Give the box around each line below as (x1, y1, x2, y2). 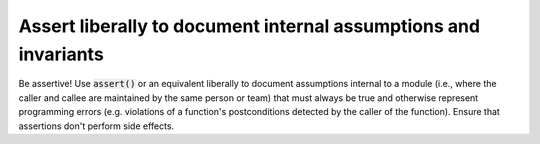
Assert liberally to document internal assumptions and (18, 15, 480, 37)
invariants (18, 43, 104, 65)
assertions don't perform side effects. (18, 120, 175, 132)
